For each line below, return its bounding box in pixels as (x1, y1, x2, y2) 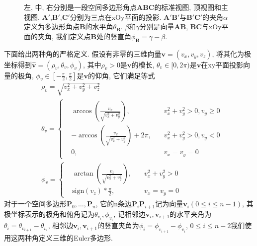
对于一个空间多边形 (4, 198, 67, 209)
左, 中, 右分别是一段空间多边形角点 (24, 2, 137, 12)
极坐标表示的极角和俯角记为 (4, 208, 94, 219)
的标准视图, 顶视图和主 (154, 2, 228, 12)
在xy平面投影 (201, 59, 244, 69)
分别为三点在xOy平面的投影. (70, 11, 162, 22)
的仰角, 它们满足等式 (88, 70, 155, 80)
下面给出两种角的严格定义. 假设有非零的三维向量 (4, 48, 162, 59)
